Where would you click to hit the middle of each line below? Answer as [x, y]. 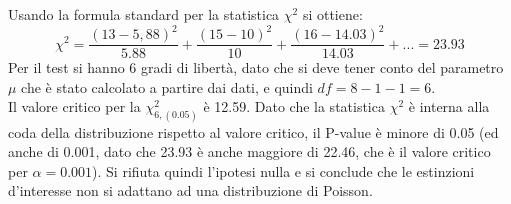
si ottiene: [332, 14]
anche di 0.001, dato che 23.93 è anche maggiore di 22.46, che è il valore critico [249, 151]
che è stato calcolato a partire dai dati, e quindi [167, 86]
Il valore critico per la [74, 106]
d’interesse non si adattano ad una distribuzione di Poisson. [190, 190]
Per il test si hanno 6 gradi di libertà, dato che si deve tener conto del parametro [256, 67]
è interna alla [449, 106]
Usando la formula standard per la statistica [144, 14]
